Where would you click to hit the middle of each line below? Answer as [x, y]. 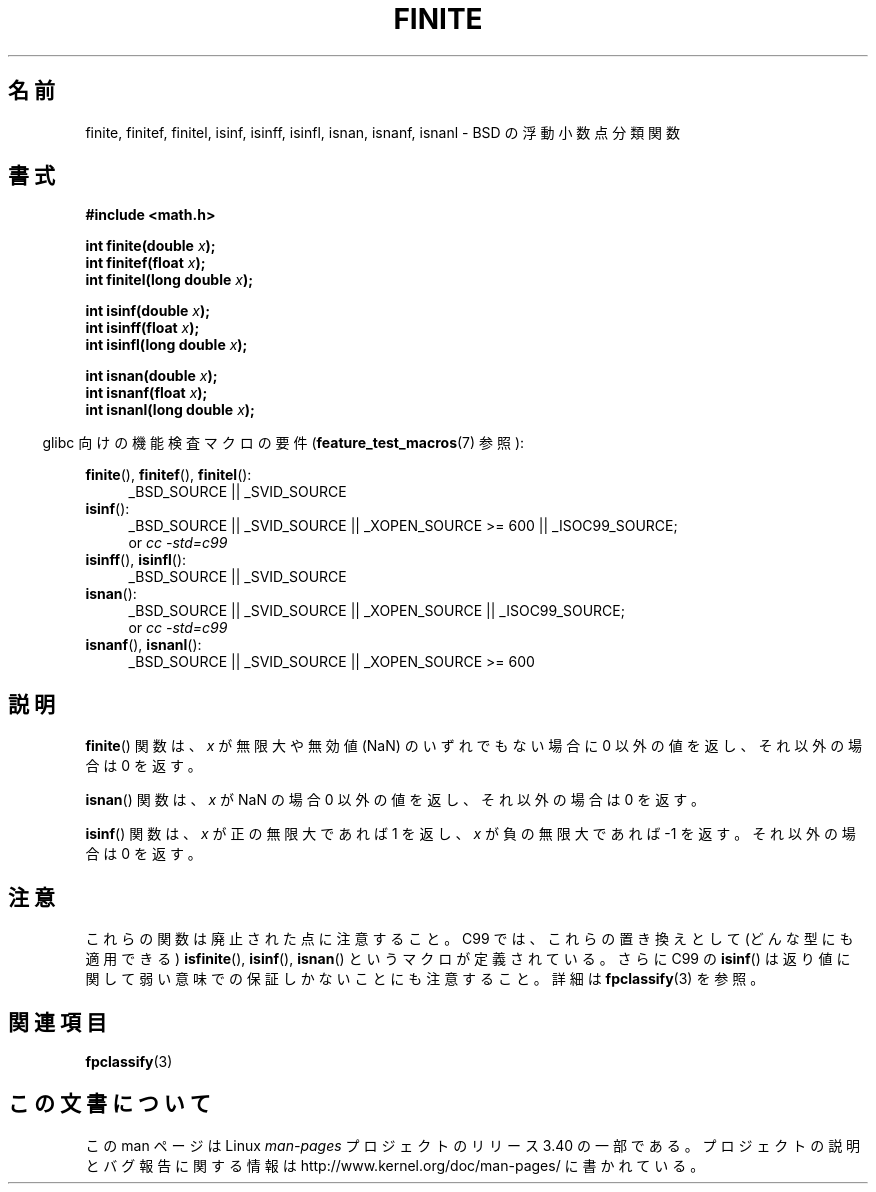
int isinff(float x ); [142, 328]
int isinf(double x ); [148, 311]
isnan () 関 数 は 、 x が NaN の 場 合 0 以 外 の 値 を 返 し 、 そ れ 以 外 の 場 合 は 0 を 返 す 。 [395, 800]
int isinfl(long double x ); [166, 345]
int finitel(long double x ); [169, 280]
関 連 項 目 [57, 1022]
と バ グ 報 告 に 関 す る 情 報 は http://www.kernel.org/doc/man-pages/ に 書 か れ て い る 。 [395, 1165]
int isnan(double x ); [151, 376]
